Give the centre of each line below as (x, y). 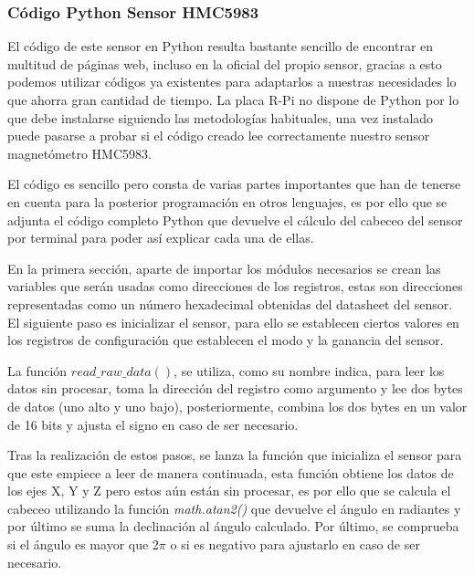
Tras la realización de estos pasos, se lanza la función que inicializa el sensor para (235, 455)
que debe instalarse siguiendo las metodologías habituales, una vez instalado (221, 117)
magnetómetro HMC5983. (79, 153)
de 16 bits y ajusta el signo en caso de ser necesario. (153, 424)
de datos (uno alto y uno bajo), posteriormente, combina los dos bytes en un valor (237, 406)
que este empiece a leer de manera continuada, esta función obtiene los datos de (231, 472)
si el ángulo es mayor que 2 (83, 544)
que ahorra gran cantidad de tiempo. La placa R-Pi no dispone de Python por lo (233, 99)
